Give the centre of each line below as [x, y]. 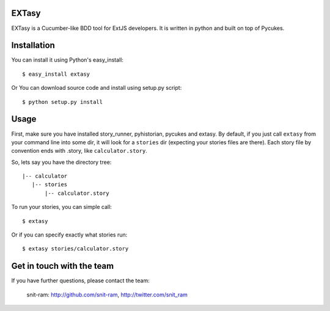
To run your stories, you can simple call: [62, 207]
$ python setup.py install [63, 102]
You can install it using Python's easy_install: [67, 60]
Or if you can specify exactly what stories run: [69, 235]
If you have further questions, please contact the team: [80, 280]
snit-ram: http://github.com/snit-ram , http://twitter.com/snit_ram [107, 295]
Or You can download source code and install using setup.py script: [97, 88]
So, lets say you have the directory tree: [61, 162]
